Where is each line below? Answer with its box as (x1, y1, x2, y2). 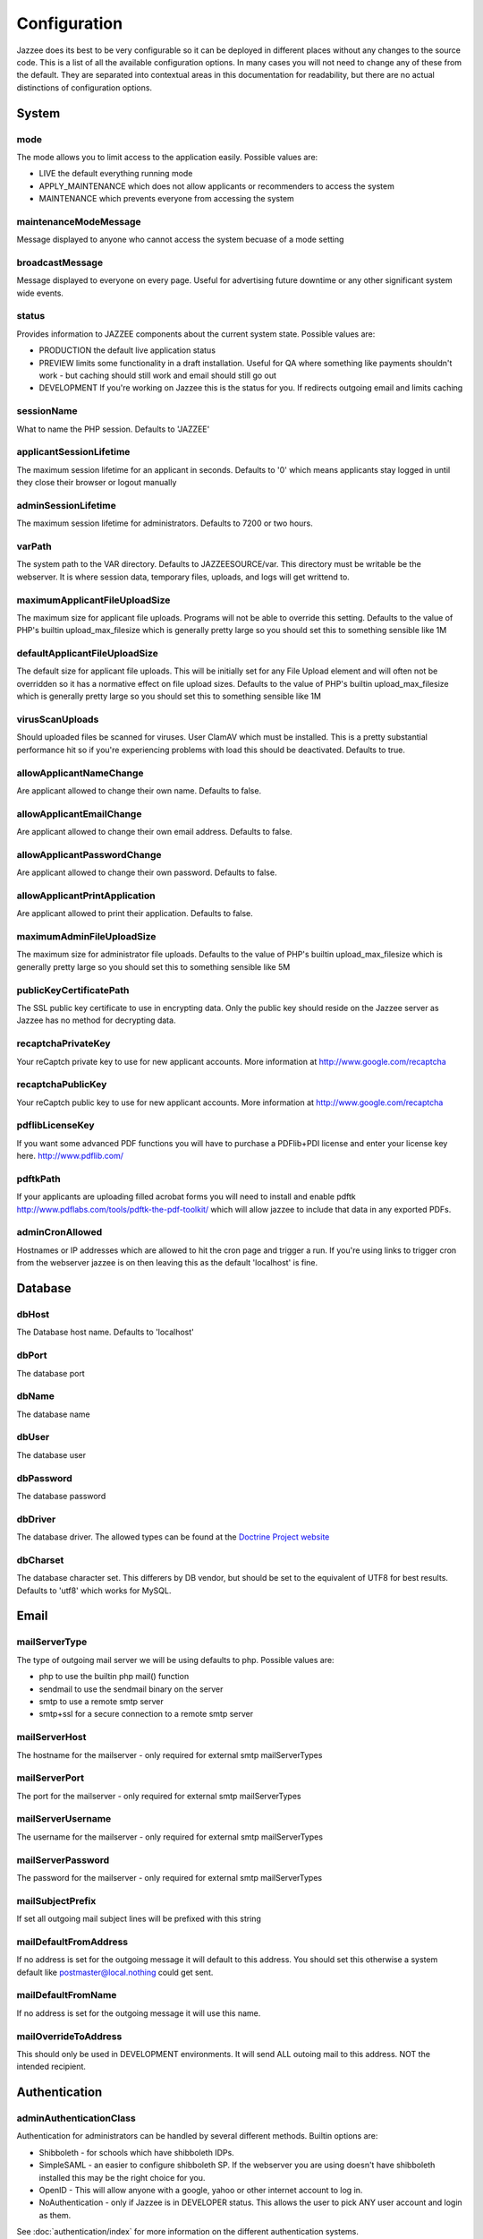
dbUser (16, 1431, 50, 1444)
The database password (16, 1490, 106, 1501)
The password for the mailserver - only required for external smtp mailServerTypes (16, 1872, 322, 1883)
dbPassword (16, 1471, 73, 1484)
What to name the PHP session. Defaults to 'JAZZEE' (16, 424, 210, 434)
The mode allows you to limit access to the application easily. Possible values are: (16, 151, 318, 162)
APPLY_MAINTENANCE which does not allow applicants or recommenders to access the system (38, 180, 395, 192)
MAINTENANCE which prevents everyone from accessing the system (38, 193, 294, 204)
